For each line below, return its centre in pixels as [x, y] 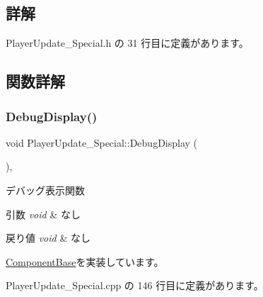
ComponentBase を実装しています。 [85, 261]
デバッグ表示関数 [45, 190]
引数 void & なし [43, 214]
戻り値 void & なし [48, 238]
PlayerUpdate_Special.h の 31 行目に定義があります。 [127, 43]
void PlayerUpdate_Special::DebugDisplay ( [102, 142]
